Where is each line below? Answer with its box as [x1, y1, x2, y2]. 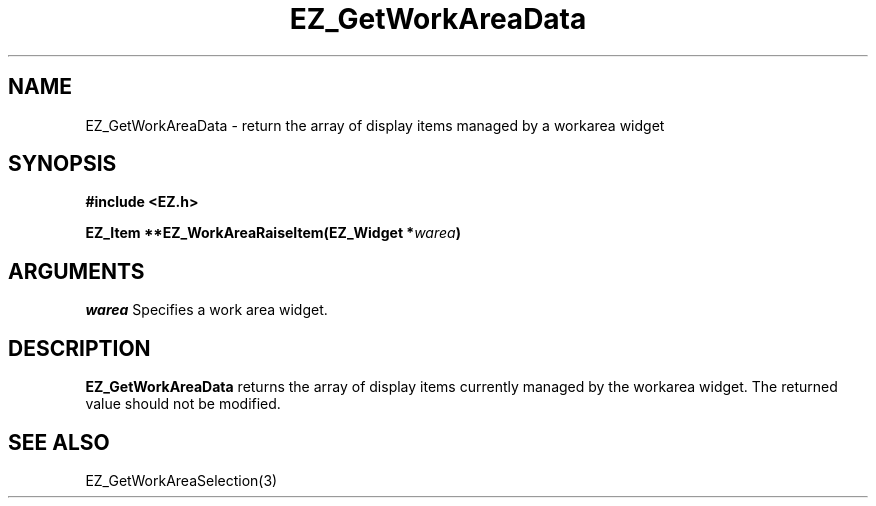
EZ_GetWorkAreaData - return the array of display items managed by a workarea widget [85, 116, 665, 134]
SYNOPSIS [8, 151, 117, 177]
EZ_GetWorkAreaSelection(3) [85, 471, 278, 489]
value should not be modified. [85, 395, 281, 413]
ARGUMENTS [8, 258, 145, 284]
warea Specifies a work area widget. [85, 301, 328, 319]
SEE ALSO [8, 429, 110, 455]
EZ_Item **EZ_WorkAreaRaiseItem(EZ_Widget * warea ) [85, 224, 461, 242]
